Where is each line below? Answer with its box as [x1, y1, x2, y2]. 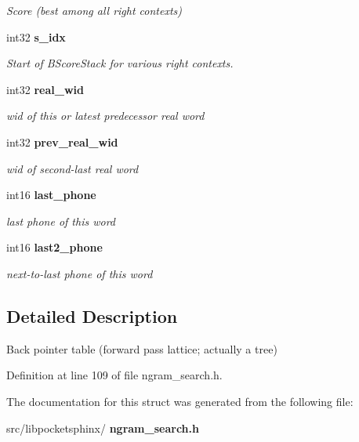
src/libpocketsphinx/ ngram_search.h [6, 419, 199, 436]
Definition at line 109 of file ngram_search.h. [6, 367, 223, 383]
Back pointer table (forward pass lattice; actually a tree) [6, 340, 277, 357]
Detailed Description [6, 303, 178, 328]
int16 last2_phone [6, 239, 103, 255]
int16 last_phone [6, 187, 96, 203]
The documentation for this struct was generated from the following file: [6, 393, 354, 409]
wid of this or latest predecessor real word [6, 107, 205, 124]
